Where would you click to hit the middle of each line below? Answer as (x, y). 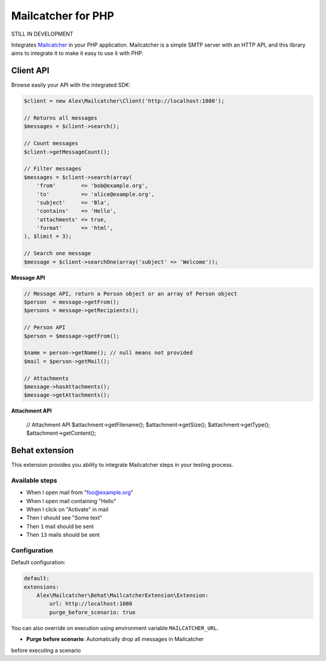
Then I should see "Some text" (64, 518)
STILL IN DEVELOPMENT (42, 34)
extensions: (42, 587)
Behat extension (43, 450)
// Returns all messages (61, 118)
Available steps (34, 480)
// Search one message (57, 253)
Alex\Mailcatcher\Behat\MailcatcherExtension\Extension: (123, 595)
